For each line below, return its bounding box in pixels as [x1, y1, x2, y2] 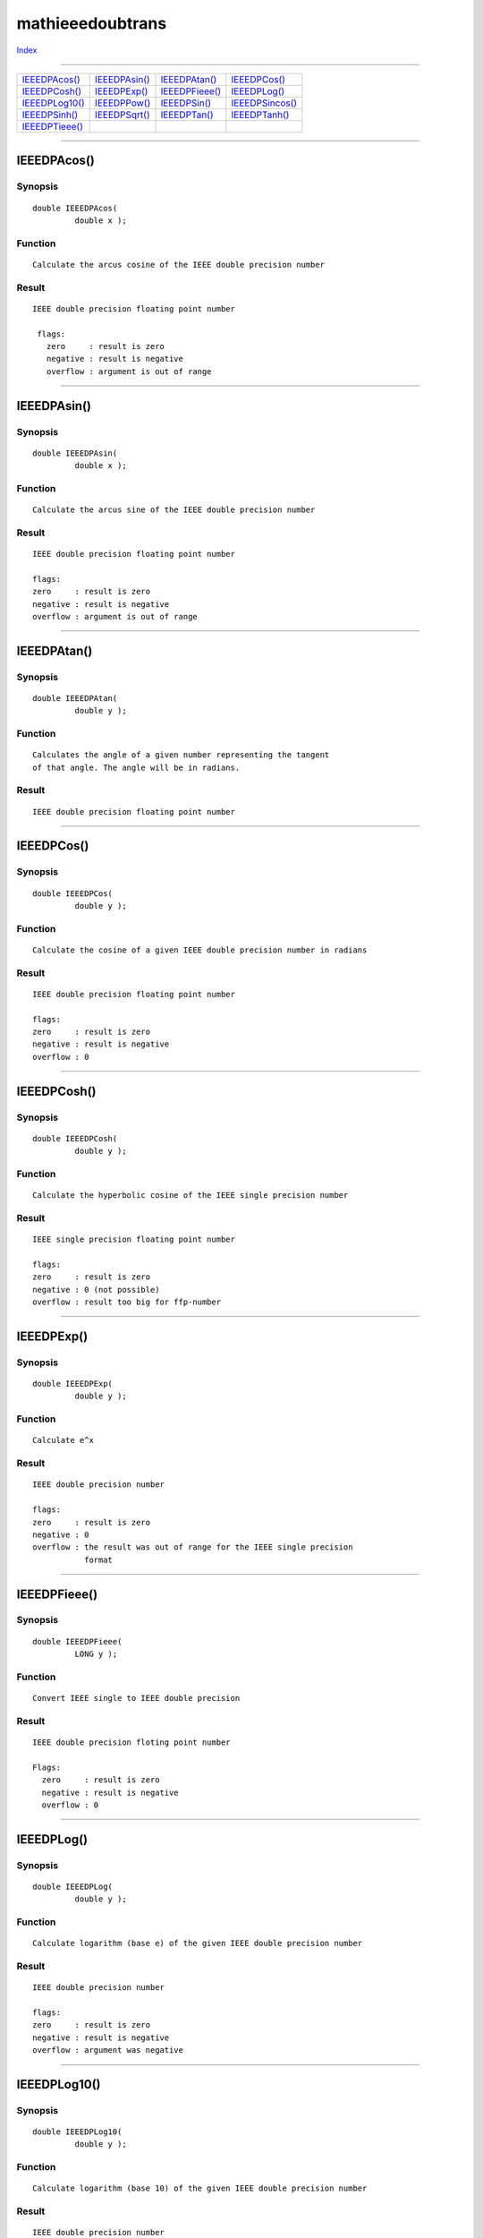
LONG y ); [74, 1649, 118, 1660]
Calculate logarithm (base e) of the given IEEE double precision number [32, 1938, 363, 1949]
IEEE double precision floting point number [32, 1737, 232, 1747]
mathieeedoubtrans [16, 13, 167, 33]
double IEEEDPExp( [32, 1379, 114, 1389]
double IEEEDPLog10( [32, 2127, 123, 2137]
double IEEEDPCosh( [32, 1133, 118, 1143]
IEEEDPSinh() [21, 108, 79, 121]
